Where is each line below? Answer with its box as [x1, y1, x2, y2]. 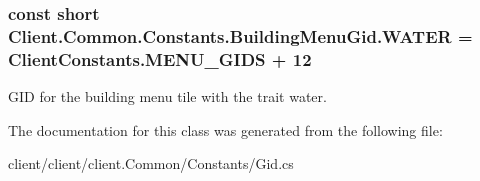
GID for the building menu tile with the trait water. [8, 86, 327, 107]
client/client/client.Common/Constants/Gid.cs [8, 153, 294, 174]
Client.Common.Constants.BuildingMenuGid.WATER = [8, 23, 473, 48]
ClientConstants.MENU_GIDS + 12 [8, 46, 312, 71]
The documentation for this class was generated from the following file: [8, 119, 443, 140]
